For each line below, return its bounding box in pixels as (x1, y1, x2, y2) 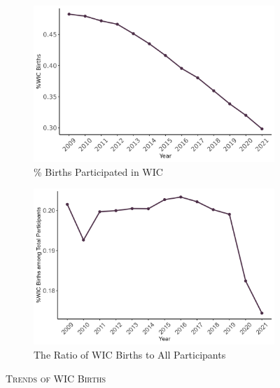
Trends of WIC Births (6, 370, 106, 385)
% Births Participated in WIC (34, 164, 163, 179)
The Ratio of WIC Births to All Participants (34, 347, 226, 361)
